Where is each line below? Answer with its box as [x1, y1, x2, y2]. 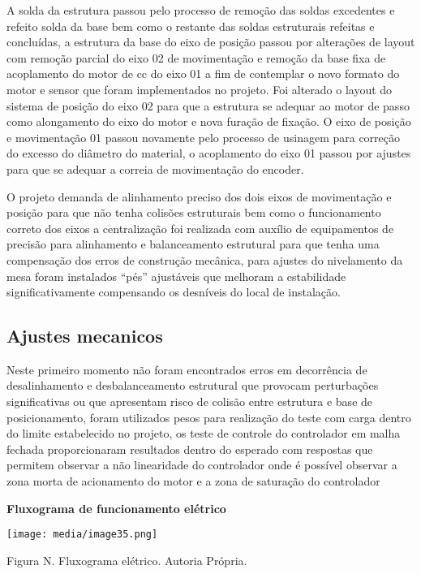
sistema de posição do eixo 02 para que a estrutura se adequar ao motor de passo [6, 97, 410, 114]
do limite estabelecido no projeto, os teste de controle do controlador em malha [6, 425, 401, 442]
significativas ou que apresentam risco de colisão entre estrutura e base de [6, 393, 373, 410]
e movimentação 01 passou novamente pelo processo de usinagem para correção [6, 128, 401, 145]
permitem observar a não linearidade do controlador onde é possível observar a [6, 456, 397, 473]
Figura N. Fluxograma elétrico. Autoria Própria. [6, 551, 247, 568]
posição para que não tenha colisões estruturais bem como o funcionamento [6, 204, 381, 221]
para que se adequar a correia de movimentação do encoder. [6, 160, 304, 177]
